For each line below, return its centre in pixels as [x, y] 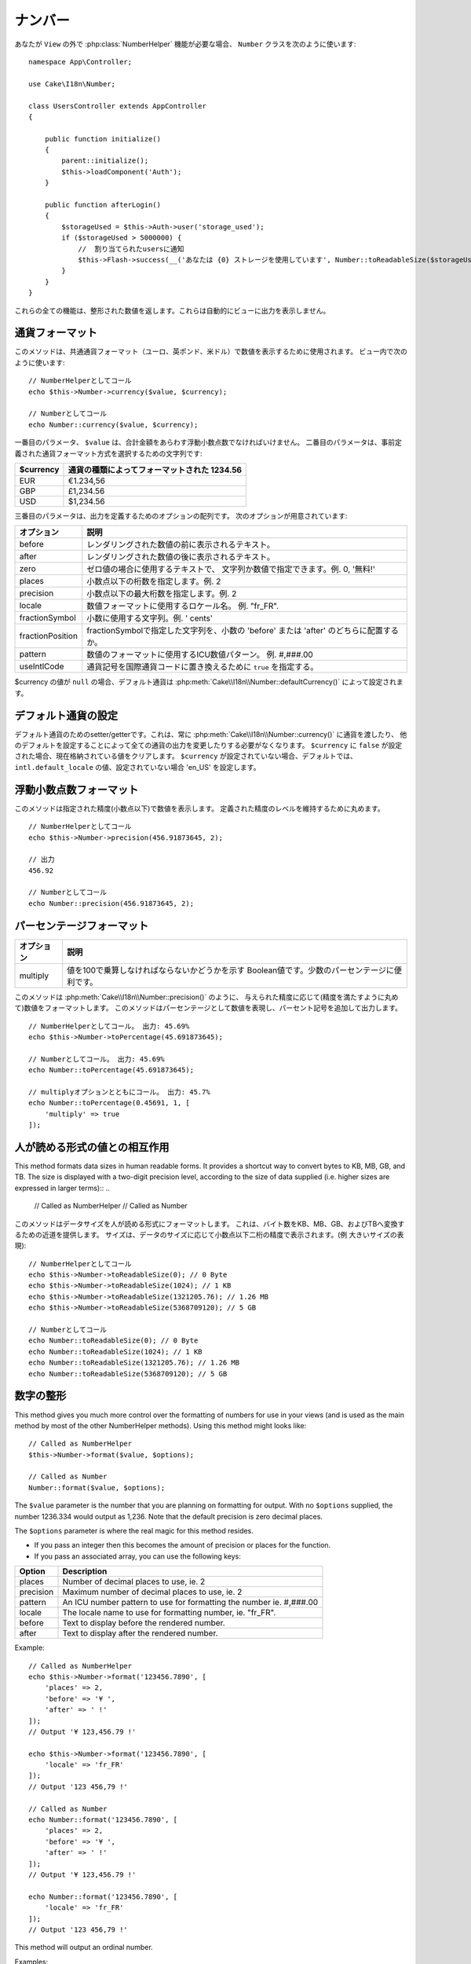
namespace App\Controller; [80, 62]
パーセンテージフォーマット [82, 926]
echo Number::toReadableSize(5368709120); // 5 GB [128, 1374]
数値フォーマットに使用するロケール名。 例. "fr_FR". [183, 606]
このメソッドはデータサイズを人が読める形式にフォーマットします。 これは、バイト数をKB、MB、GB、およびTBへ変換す [210, 1224]
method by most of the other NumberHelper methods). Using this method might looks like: [161, 1425]
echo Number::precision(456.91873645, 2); [111, 903]
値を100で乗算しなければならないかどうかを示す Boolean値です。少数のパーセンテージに [231, 970]
